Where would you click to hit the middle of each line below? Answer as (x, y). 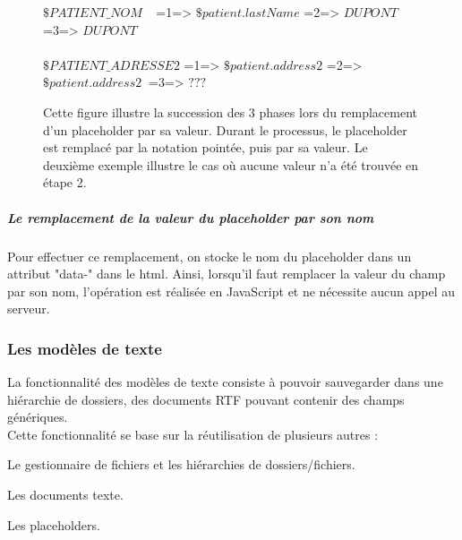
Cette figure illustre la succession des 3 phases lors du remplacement (230, 111)
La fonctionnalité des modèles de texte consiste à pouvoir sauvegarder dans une (225, 382)
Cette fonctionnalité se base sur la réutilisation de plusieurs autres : (193, 434)
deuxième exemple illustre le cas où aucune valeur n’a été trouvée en (231, 164)
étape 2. (65, 182)
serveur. (29, 309)
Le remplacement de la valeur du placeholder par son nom (191, 217)
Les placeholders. (54, 524)
